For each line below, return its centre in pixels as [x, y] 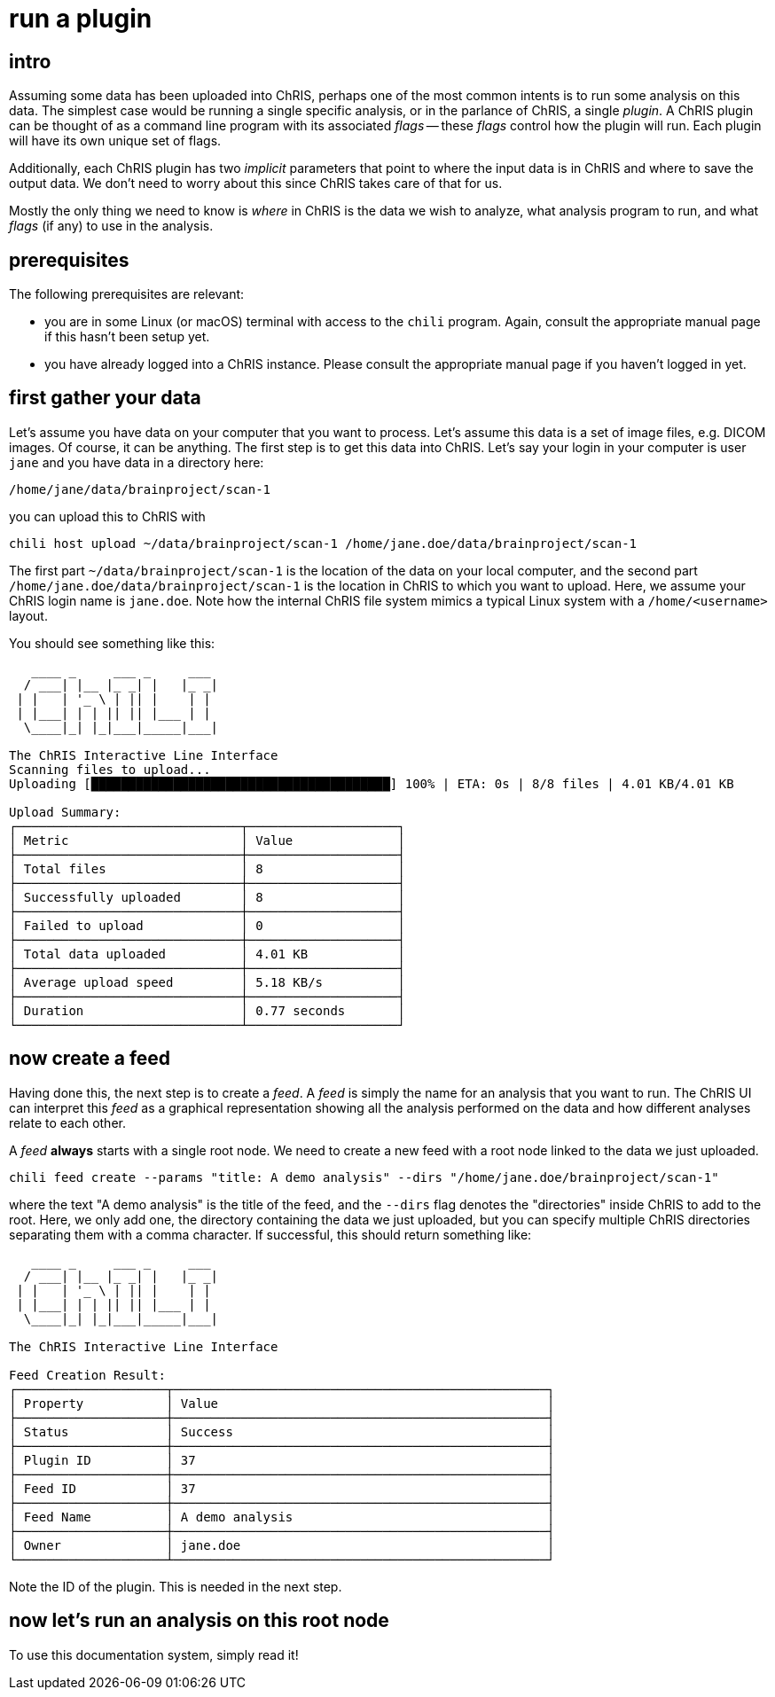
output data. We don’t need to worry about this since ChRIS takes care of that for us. [256, 184]
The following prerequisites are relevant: [127, 294]
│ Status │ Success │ [282, 1431]
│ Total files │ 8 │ [207, 868]
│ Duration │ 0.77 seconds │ [207, 1010]
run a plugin [81, 19]
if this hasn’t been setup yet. [127, 337]
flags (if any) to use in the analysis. [111, 226]
